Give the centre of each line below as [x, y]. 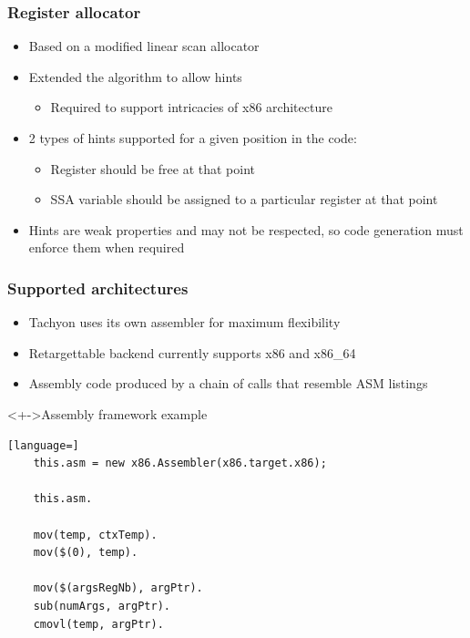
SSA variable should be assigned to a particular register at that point [244, 199]
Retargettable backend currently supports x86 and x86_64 [192, 352]
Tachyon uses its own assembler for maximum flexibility [184, 322]
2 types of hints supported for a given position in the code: [193, 138]
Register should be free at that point [153, 168]
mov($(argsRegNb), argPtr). [118, 588]
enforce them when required [107, 247]
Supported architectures [98, 288]
